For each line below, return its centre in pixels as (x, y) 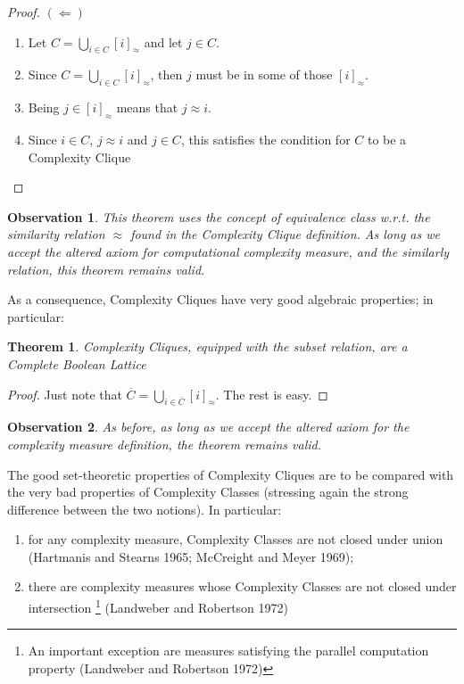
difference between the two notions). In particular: (145, 509)
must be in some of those (264, 74)
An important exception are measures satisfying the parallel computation (228, 651)
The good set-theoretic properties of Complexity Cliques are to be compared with (231, 474)
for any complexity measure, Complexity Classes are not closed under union (236, 539)
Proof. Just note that (65, 394)
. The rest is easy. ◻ (272, 394)
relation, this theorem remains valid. (106, 269)
